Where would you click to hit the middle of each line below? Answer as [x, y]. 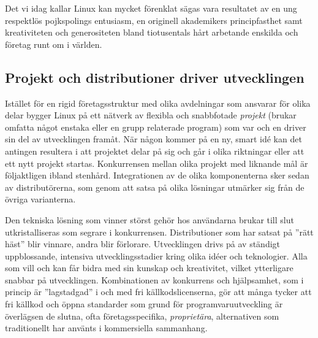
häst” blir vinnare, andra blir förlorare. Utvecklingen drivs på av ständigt [143, 244]
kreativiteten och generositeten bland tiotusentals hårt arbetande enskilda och [152, 32]
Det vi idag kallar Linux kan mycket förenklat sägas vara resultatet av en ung [151, 8]
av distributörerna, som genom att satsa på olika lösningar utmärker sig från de [155, 187]
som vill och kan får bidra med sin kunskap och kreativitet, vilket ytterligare [149, 268]
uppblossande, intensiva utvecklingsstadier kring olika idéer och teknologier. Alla [156, 255]
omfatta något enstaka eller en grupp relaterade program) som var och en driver [156, 127]
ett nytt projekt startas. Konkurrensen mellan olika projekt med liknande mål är [157, 163]
